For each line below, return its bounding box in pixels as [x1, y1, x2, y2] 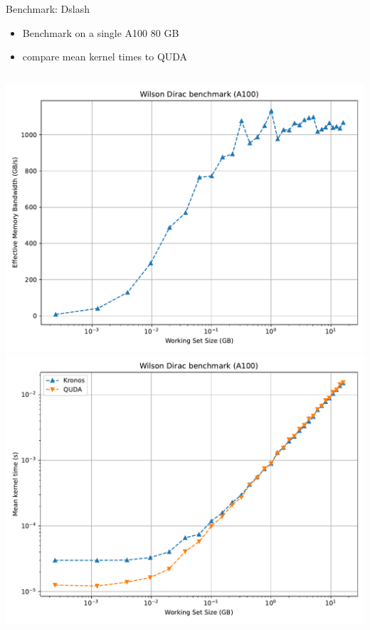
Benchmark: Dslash [6, 1, 90, 16]
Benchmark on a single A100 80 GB [22, 25, 179, 40]
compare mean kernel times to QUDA [22, 49, 188, 64]
